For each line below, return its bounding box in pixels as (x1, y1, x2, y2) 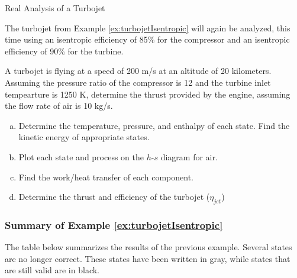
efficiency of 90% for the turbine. (5, 44, 124, 57)
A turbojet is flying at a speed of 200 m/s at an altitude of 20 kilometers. (5, 64, 272, 77)
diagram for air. (160, 150, 218, 163)
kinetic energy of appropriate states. (18, 131, 150, 143)
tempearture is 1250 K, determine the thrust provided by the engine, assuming (5, 88, 290, 100)
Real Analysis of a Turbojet (5, 2, 105, 14)
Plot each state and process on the (18, 150, 144, 163)
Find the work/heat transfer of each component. (18, 170, 193, 183)
